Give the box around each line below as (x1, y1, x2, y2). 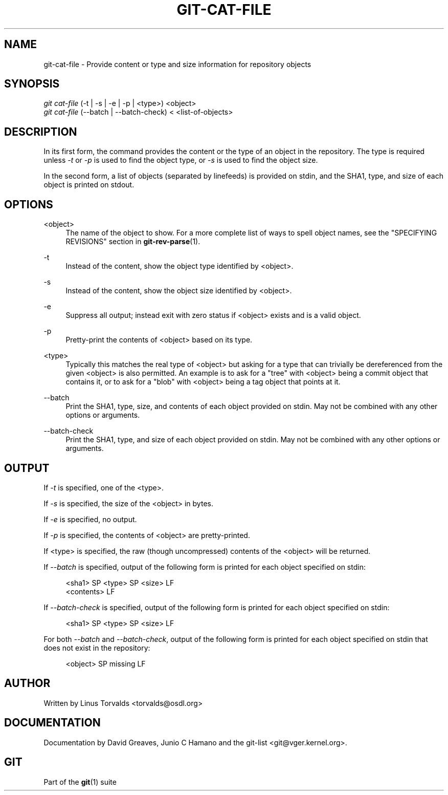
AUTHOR (4, 677, 51, 690)
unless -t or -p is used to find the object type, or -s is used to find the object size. (43, 156, 318, 165)
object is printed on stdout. (43, 180, 135, 189)
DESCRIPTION (4, 125, 77, 138)
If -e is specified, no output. (43, 514, 137, 524)
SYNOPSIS (4, 77, 60, 91)
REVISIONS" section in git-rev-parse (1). (65, 237, 200, 246)
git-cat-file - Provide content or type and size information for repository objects (43, 59, 311, 69)
